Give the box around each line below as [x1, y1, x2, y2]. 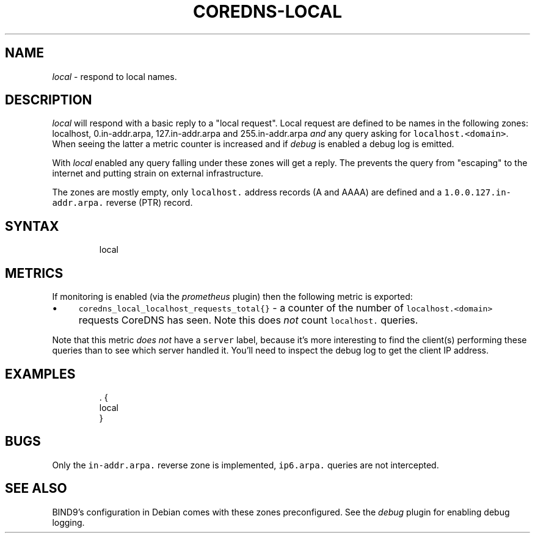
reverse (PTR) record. [106, 197, 193, 208]
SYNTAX [5, 218, 59, 234]
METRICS [5, 265, 64, 281]
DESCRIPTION [5, 92, 92, 108]
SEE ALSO [5, 481, 67, 496]
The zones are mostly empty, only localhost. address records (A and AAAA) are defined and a [52, 187, 442, 198]
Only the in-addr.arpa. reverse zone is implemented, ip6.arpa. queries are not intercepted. [52, 459, 439, 470]
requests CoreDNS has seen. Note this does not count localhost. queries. [78, 314, 418, 327]
